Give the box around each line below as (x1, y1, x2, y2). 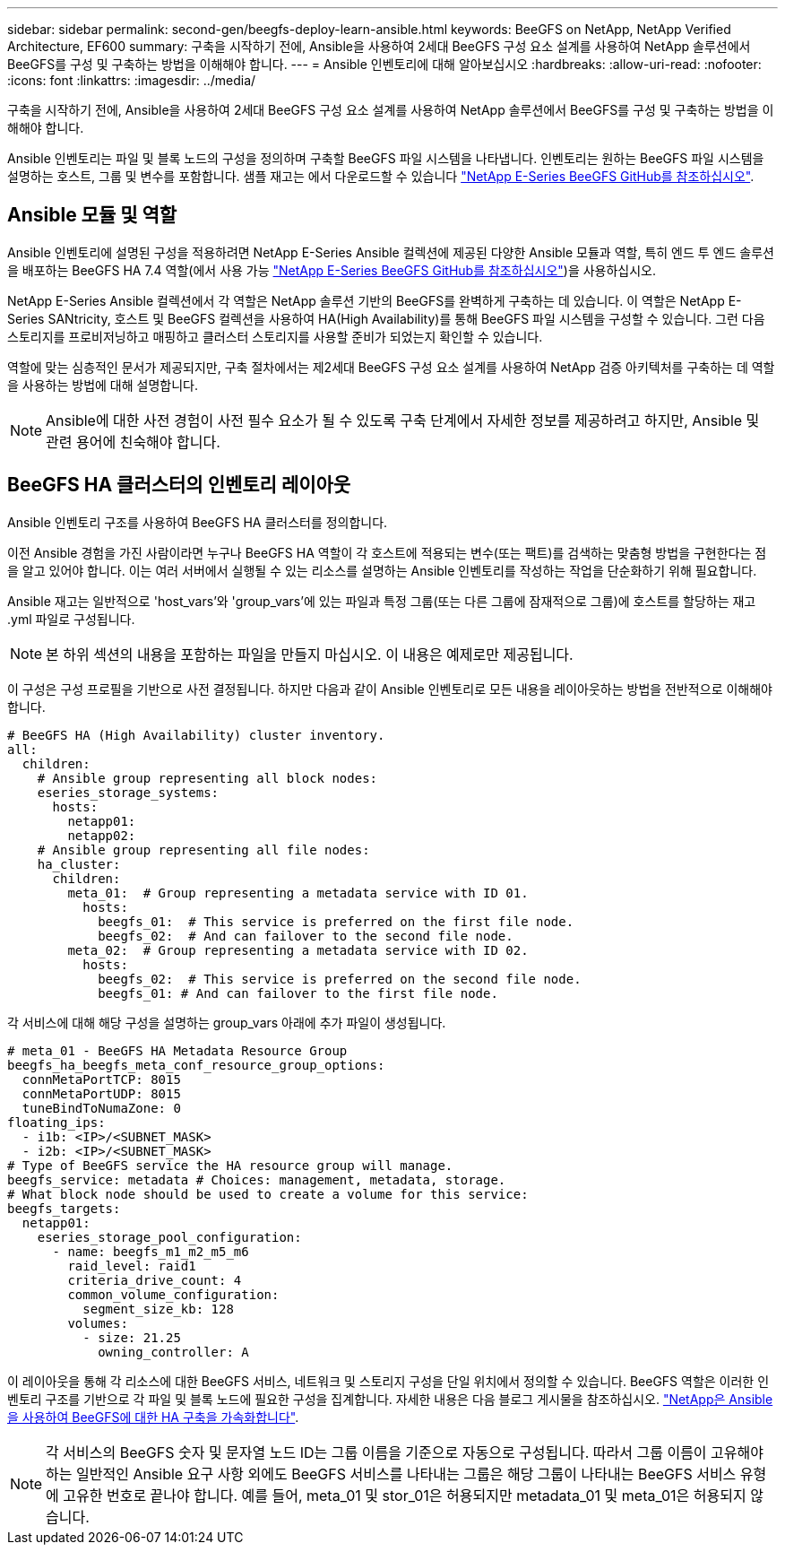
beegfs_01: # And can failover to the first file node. (98, 985, 498, 1001)
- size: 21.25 (82, 1330, 181, 1345)
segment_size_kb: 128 (82, 1301, 234, 1316)
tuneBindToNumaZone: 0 (22, 1100, 181, 1115)
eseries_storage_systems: (37, 785, 220, 800)
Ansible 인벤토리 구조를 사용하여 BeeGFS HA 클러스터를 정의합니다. (7, 514, 388, 530)
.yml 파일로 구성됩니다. (7, 611, 135, 627)
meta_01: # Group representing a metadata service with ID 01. (67, 885, 529, 900)
